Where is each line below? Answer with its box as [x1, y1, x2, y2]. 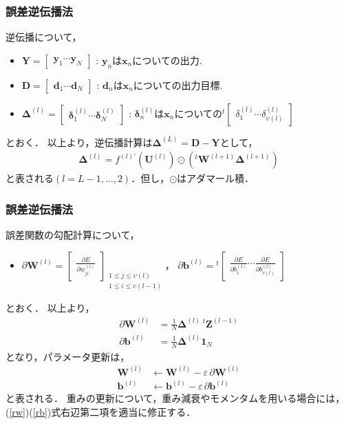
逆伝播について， [6, 30, 82, 44]
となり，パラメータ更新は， [6, 349, 130, 363]
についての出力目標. [133, 77, 223, 92]
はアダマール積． [177, 171, 255, 185]
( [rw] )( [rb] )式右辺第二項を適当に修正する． [6, 404, 196, 418]
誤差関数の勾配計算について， [6, 228, 140, 242]
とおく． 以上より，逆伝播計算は [6, 134, 153, 149]
